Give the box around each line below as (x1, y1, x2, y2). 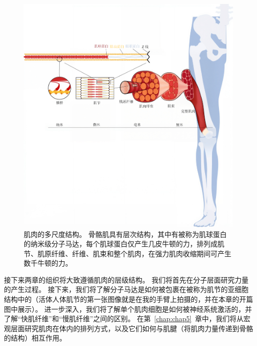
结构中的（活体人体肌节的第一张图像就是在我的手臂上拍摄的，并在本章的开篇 (4, 294, 253, 304)
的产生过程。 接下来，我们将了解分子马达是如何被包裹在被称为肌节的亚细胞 (4, 284, 249, 294)
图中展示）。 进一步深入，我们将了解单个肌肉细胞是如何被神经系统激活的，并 (4, 303, 252, 314)
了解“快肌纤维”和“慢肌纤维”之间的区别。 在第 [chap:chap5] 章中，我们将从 (4, 313, 244, 324)
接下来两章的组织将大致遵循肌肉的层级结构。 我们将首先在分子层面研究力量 (4, 274, 249, 285)
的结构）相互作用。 (4, 333, 66, 343)
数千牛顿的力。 (24, 258, 72, 268)
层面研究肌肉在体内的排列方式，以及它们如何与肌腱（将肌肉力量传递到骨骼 (10, 323, 253, 333)
